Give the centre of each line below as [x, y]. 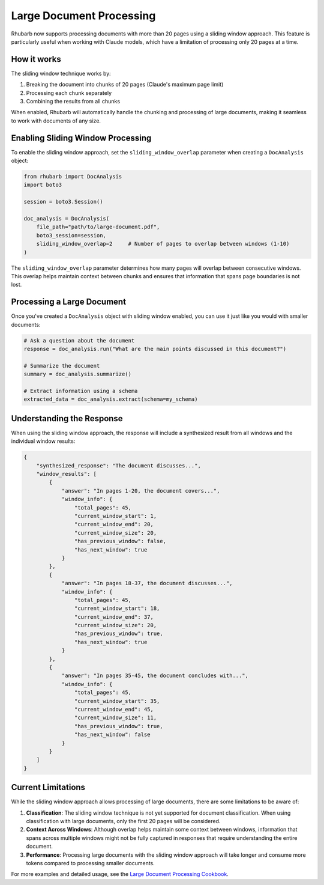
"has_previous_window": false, [120, 541]
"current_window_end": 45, [114, 709]
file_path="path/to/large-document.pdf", [98, 227]
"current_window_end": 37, [114, 617]
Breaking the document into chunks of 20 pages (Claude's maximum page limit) [125, 85]
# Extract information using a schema [81, 391]
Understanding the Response [67, 418]
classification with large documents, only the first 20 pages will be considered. [123, 821]
